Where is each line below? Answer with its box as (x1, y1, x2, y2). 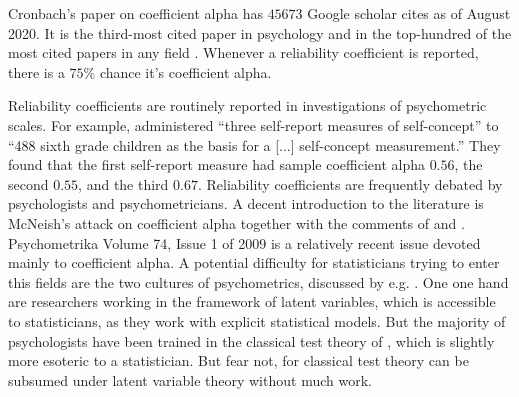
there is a (8, 61, 65, 82)
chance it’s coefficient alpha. (99, 61, 272, 82)
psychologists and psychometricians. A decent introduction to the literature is (8, 193, 484, 214)
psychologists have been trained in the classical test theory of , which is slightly (8, 330, 495, 351)
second (8, 173, 49, 194)
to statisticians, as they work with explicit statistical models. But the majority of (8, 310, 506, 331)
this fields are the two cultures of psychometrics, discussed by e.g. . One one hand (8, 271, 509, 292)
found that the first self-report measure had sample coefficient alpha (8, 154, 425, 175)
